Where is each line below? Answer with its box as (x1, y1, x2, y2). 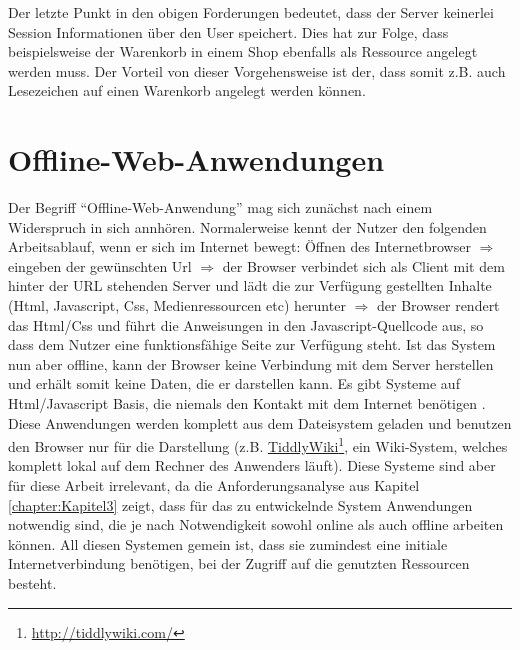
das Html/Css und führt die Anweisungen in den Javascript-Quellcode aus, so (8, 314, 484, 335)
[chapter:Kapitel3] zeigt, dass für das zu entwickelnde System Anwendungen (8, 494, 473, 515)
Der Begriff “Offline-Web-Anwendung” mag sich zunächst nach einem (8, 197, 433, 218)
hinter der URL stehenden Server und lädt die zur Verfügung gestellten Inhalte (8, 275, 492, 296)
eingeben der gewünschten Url (8, 255, 192, 276)
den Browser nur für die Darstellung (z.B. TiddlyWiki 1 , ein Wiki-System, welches (8, 433, 508, 456)
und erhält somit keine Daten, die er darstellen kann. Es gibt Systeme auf (8, 373, 460, 394)
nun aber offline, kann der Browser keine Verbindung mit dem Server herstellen (8, 353, 494, 374)
